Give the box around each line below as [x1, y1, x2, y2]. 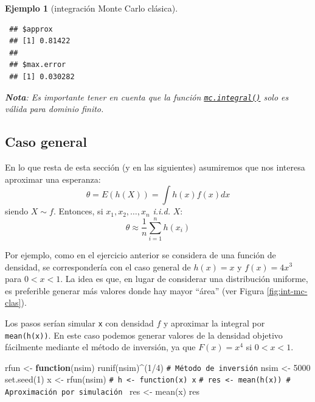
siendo [5, 205, 29, 217]
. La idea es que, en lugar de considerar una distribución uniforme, [60, 272, 308, 285]
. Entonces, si [53, 205, 103, 217]
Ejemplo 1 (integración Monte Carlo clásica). [5, 2, 178, 14]
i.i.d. [153, 205, 171, 217]
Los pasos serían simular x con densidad [5, 316, 154, 329]
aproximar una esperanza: [5, 172, 101, 185]
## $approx [9, 24, 53, 33]
